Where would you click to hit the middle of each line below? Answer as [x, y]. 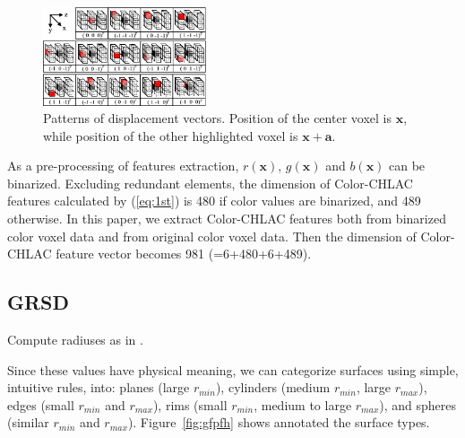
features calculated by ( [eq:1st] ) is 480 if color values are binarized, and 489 [214, 201]
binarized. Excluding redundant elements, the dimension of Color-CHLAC [210, 183]
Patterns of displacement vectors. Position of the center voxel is [217, 118]
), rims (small [190, 404]
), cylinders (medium [273, 387]
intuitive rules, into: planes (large [99, 387]
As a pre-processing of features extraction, [123, 166]
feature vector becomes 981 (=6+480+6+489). [184, 254]
